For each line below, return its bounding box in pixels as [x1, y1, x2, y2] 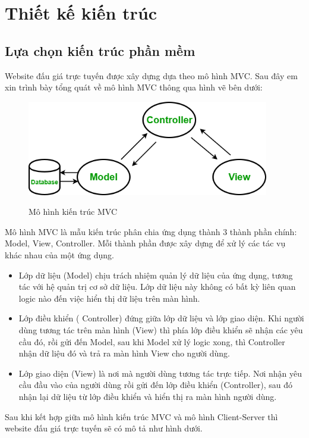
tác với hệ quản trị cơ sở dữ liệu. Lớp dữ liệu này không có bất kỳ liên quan [18, 280, 296, 293]
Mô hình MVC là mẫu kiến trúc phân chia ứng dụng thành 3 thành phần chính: [5, 225, 297, 237]
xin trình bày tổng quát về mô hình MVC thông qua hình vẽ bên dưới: [5, 81, 263, 93]
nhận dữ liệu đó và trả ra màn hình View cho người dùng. [18, 347, 230, 359]
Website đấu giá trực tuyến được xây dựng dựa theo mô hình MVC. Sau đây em [5, 69, 298, 82]
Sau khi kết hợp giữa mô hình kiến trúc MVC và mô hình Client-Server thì [5, 410, 278, 423]
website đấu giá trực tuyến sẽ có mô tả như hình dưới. [5, 422, 203, 434]
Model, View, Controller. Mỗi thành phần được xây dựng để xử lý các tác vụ [5, 237, 286, 249]
